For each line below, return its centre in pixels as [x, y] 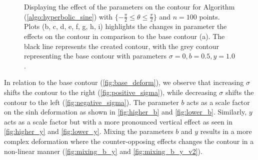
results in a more [226, 131]
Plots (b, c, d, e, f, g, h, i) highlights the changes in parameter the [125, 26]
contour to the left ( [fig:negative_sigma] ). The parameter [91, 102]
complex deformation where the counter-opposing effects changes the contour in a [129, 141]
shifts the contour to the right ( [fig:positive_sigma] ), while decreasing [110, 92]
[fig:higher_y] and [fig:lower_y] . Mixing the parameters [89, 131]
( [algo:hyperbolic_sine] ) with [68, 16]
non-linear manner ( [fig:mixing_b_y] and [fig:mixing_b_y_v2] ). [103, 151]
